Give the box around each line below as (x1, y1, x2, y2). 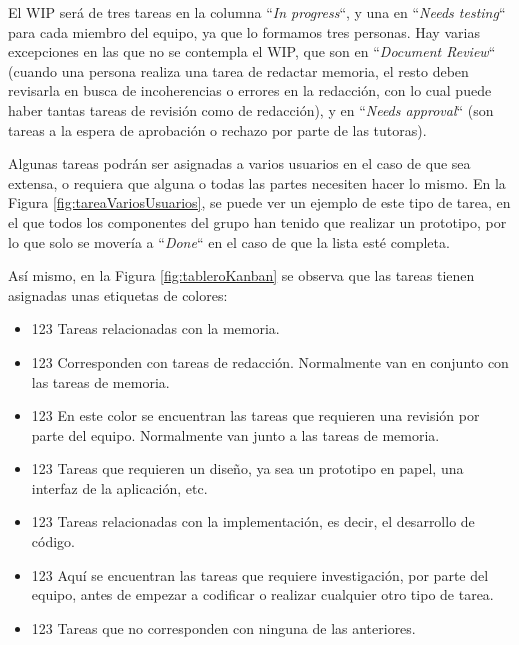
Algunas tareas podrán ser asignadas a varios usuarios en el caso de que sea (8, 153, 471, 174)
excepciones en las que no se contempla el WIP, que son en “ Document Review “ (8, 41, 496, 62)
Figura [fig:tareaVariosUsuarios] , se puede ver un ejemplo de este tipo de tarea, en (8, 192, 511, 213)
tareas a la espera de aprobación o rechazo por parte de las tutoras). (8, 119, 427, 140)
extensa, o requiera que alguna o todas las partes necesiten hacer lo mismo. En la (8, 172, 506, 193)
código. (31, 531, 75, 552)
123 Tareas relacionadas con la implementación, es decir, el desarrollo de (31, 511, 475, 532)
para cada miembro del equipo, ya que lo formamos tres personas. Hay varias (8, 21, 480, 42)
